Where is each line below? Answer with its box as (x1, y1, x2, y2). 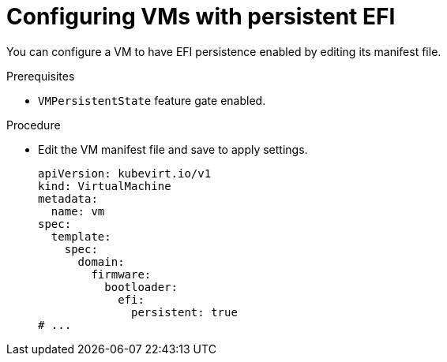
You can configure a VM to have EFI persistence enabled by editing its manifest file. (6, 44, 441, 58)
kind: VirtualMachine (38, 179, 171, 192)
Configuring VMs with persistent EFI (6, 3, 396, 30)
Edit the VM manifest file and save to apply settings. (38, 142, 308, 156)
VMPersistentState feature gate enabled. (38, 93, 266, 107)
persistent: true (131, 305, 238, 319)
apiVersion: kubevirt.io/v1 (38, 166, 212, 180)
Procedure (6, 118, 61, 132)
